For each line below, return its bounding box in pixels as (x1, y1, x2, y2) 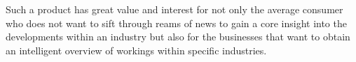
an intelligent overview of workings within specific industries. (6, 42, 267, 57)
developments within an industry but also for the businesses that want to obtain (6, 29, 350, 44)
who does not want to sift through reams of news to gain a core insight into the (6, 15, 347, 30)
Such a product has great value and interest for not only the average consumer (6, 2, 343, 16)
